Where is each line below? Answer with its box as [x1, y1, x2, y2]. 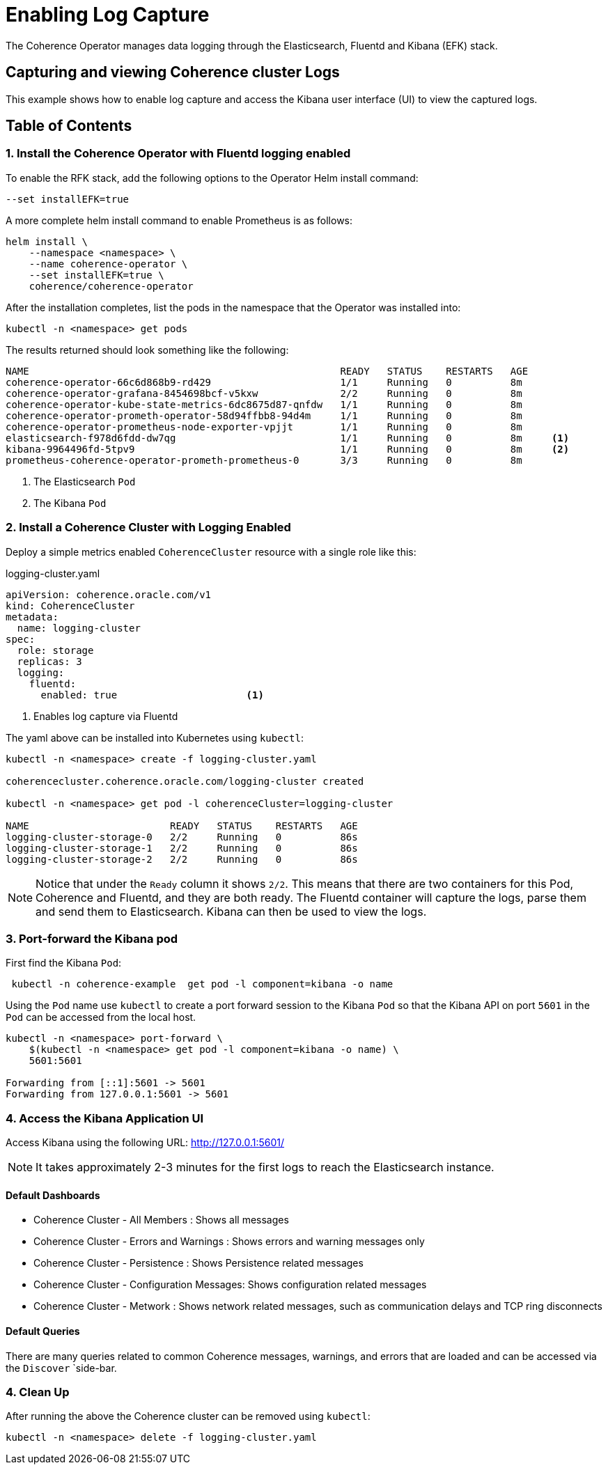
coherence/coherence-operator [29, 280, 194, 292]
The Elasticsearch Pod [33, 475, 136, 487]
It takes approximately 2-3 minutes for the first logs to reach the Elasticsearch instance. [36, 1160, 494, 1175]
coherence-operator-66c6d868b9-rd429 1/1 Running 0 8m [6, 376, 522, 388]
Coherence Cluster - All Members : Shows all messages [33, 1214, 289, 1226]
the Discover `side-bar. [6, 1361, 117, 1374]
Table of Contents [6, 117, 132, 135]
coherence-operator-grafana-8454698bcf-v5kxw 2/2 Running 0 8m [6, 387, 522, 399]
